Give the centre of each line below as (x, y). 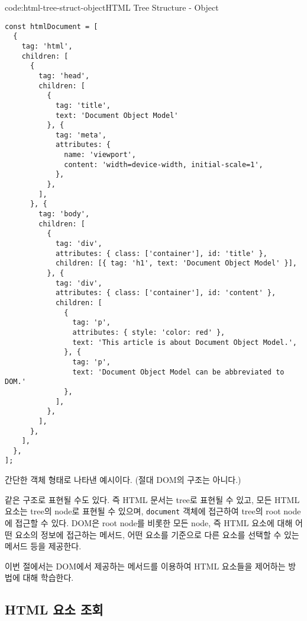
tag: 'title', (83, 105)
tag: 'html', (47, 46)
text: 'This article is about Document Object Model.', (185, 342)
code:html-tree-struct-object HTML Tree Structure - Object (112, 7)
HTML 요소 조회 (54, 609)
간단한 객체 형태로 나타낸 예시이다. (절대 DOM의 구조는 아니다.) (123, 480)
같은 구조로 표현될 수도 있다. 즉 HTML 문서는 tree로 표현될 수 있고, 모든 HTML (152, 499)
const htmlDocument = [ (51, 26)
